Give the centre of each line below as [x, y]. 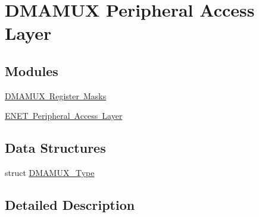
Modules [32, 70]
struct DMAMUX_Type [50, 173]
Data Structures [55, 148]
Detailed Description [70, 205]
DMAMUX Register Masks [56, 95]
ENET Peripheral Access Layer [64, 116]
